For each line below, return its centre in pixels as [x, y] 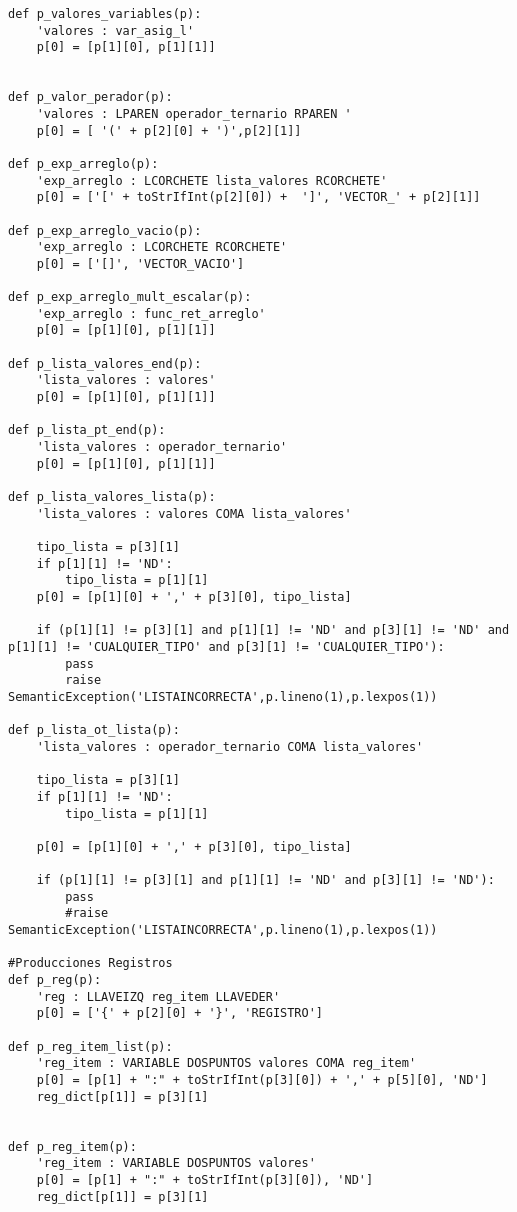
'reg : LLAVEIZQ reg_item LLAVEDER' [158, 996]
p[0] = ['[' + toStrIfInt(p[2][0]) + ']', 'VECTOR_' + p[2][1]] [258, 197]
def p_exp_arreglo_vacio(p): [105, 230]
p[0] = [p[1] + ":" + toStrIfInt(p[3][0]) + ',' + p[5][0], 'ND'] [262, 1080]
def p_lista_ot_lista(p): [94, 730]
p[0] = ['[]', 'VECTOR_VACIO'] [140, 263]
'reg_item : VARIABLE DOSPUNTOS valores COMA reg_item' [226, 1063]
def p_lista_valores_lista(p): [112, 497]
